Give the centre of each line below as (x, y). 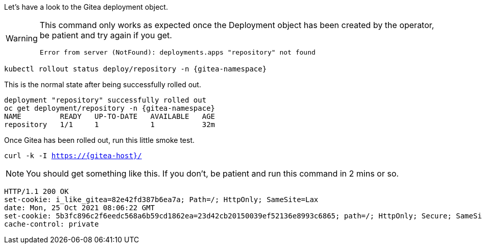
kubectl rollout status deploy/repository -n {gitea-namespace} (136, 69)
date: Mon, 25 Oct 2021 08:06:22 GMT (80, 208)
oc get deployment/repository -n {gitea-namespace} (110, 108)
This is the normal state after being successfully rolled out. (103, 84)
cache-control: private (52, 224)
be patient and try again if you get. (106, 35)
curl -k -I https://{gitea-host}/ (73, 156)
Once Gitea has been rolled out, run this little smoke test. (100, 140)
